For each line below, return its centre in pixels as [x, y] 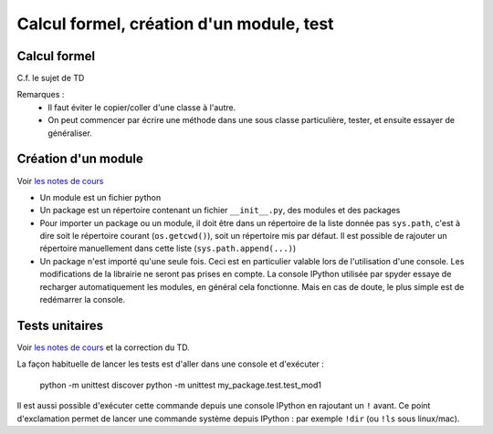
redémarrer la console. [83, 300]
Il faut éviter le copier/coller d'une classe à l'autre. [142, 107]
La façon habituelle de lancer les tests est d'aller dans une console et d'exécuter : [170, 364]
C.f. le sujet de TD [51, 78]
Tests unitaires [60, 325]
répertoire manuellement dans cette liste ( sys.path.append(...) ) [168, 248]
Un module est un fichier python [100, 197]
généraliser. [70, 133]
